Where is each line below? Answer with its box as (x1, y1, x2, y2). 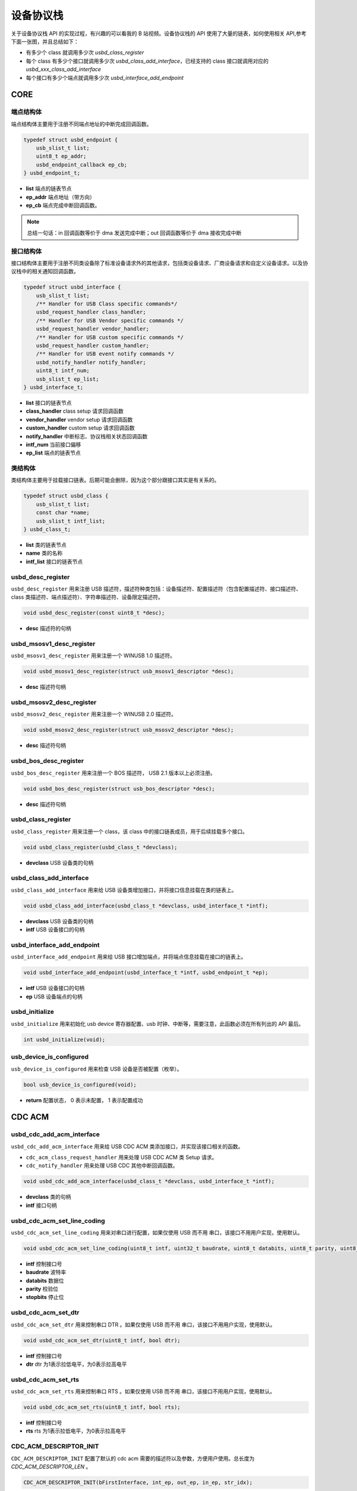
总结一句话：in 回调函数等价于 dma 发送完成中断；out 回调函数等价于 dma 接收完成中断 (27, 229, 242, 236)
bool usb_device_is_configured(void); (23, 1081, 137, 1088)
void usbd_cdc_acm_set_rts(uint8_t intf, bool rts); (23, 1404, 181, 1410)
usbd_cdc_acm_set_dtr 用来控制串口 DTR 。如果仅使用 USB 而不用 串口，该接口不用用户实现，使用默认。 (11, 1321, 276, 1328)
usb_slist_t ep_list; (36, 376, 99, 382)
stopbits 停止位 (26, 1294, 64, 1301)
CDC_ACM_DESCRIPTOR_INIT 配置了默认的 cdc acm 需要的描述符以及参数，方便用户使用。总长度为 (11, 1455, 255, 1462)
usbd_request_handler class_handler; (36, 309, 146, 315)
